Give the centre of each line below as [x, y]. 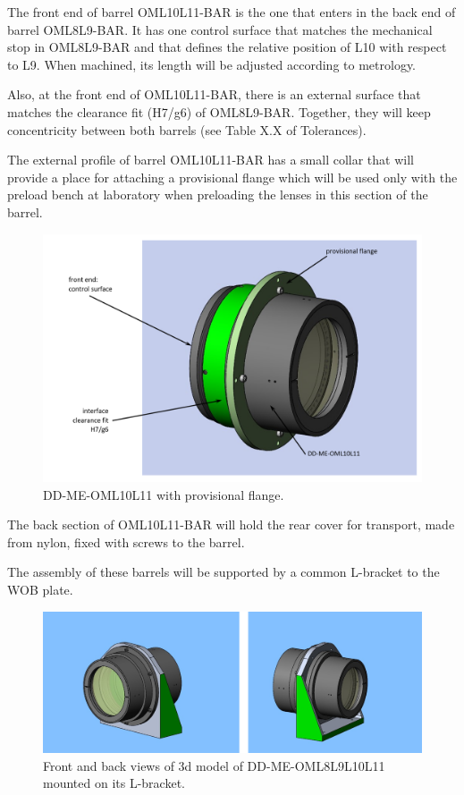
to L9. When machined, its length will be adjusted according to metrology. [212, 64]
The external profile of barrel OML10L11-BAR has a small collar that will [211, 160]
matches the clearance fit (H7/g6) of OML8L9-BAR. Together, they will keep [219, 111]
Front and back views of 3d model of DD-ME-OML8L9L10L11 [214, 765]
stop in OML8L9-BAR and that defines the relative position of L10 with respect [227, 47]
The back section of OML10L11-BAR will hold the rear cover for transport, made [231, 524]
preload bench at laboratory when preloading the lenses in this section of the [218, 195]
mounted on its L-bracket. [114, 783]
